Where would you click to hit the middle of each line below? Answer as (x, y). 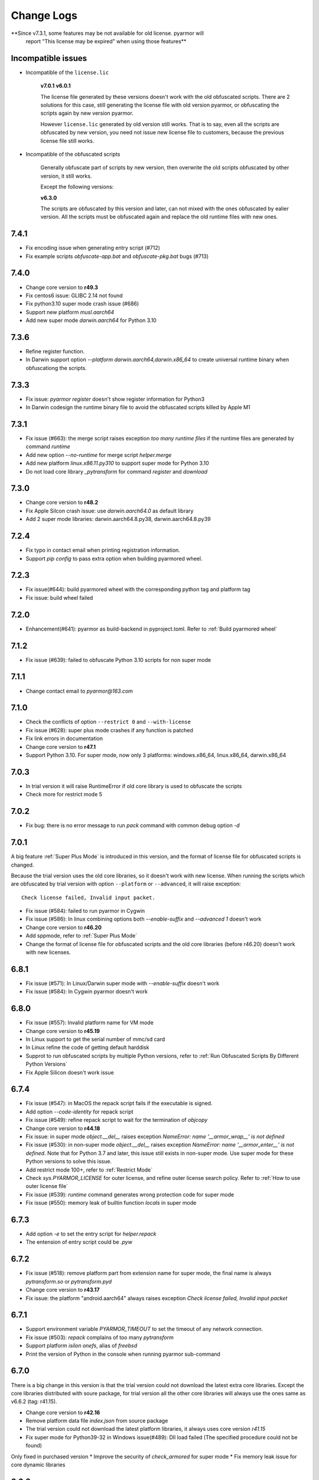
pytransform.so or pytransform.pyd (69, 1281)
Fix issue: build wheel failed (59, 597)
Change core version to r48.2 (62, 503)
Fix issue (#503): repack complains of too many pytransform (100, 1337)
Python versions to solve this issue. (69, 1162)
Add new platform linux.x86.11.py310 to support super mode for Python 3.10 (117, 463)
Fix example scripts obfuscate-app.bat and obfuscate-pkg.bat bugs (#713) (117, 256)
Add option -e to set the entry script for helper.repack (91, 1234)
